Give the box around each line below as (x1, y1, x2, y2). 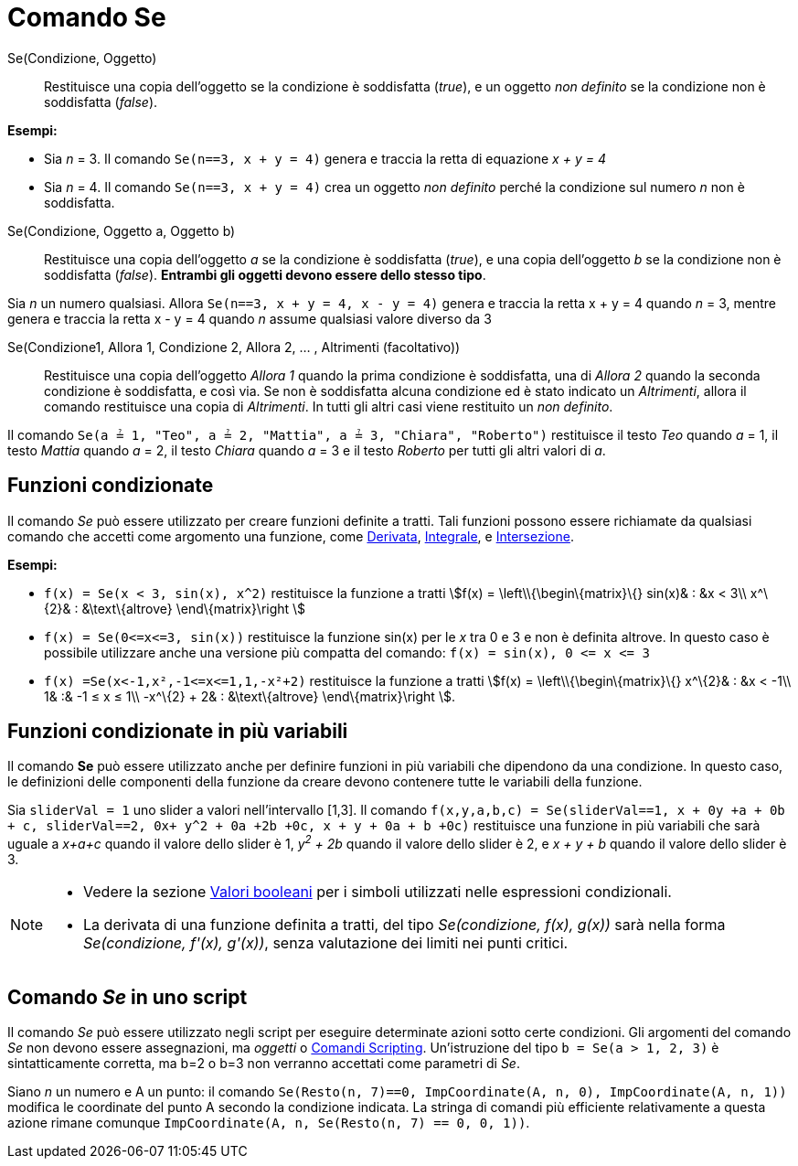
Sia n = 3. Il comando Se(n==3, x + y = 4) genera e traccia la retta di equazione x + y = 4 (44, 150, 606, 166)
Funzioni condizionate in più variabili (7, 720, 348, 743)
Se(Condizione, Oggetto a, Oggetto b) (7, 222, 236, 239)
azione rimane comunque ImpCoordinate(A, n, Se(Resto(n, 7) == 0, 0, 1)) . (7, 1114, 530, 1130)
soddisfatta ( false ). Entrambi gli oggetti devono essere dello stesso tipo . (44, 266, 486, 283)
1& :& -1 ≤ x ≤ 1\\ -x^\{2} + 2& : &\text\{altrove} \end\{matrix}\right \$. (44, 688, 455, 704)
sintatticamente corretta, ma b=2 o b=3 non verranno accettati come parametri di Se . (7, 1054, 520, 1071)
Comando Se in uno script (7, 985, 248, 1009)
